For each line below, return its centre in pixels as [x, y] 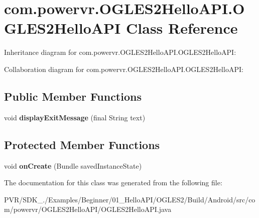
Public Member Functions [73, 96]
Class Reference [182, 28]
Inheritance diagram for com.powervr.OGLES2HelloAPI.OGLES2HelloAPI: [120, 52]
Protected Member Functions [82, 144]
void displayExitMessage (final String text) [75, 117]
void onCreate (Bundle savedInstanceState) [73, 165]
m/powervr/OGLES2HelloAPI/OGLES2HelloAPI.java [88, 209]
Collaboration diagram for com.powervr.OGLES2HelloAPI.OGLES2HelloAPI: [124, 69]
